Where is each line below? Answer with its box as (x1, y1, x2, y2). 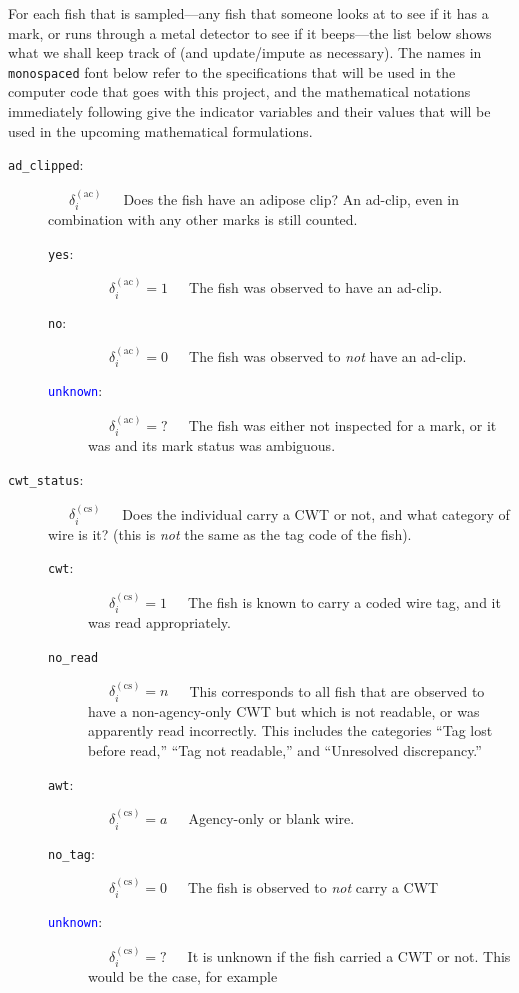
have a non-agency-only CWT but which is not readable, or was (88, 700, 480, 721)
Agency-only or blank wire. (188, 808, 355, 829)
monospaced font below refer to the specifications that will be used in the (8, 61, 456, 82)
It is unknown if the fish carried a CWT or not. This (187, 945, 511, 966)
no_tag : (48, 842, 95, 863)
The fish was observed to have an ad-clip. (189, 277, 443, 298)
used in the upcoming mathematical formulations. (8, 120, 313, 141)
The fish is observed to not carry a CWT (188, 876, 439, 897)
